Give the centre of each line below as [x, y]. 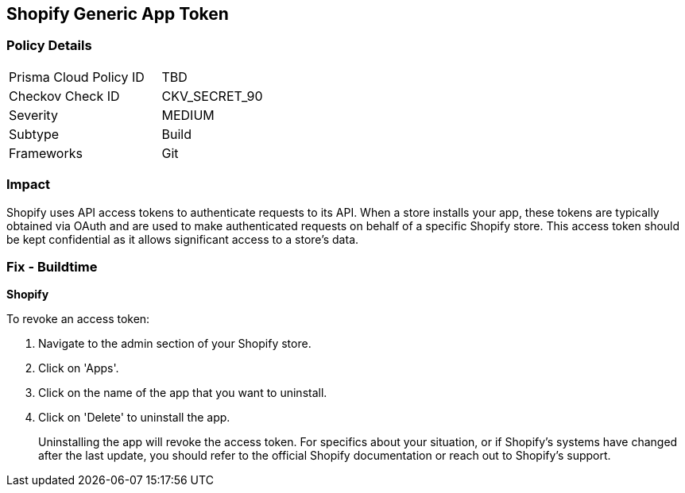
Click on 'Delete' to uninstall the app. [134, 418]
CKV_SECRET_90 [212, 96]
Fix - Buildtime [52, 266]
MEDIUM [188, 115]
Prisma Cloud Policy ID [77, 77]
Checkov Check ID [64, 96]
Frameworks [46, 153]
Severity [33, 115]
